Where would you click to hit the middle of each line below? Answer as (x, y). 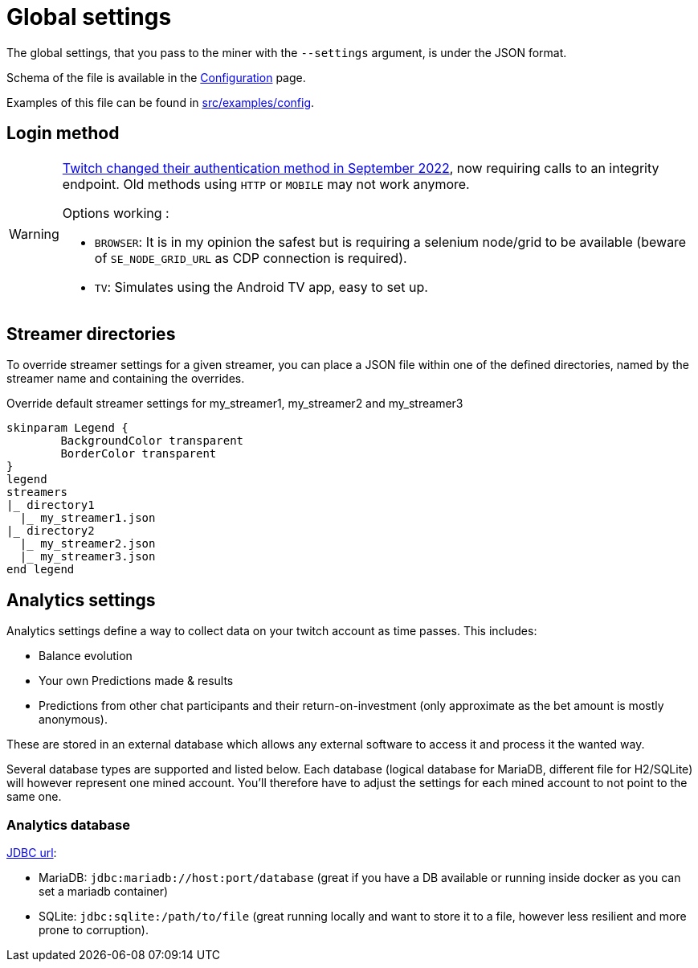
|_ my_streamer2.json (88, 544)
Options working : (116, 213)
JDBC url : (32, 853)
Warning (34, 234)
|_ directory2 (51, 531)
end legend (41, 570)
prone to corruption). (94, 930)
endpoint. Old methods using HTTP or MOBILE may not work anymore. (266, 184)
